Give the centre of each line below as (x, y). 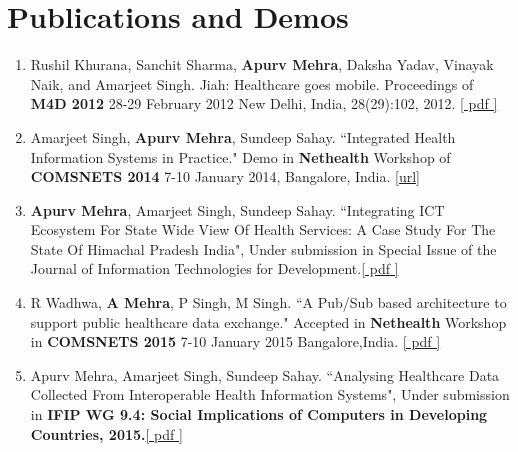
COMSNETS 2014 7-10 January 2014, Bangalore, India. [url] (225, 176)
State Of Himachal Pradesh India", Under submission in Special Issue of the (263, 248)
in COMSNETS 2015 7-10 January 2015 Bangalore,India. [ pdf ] (235, 341)
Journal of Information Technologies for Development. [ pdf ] (214, 268)
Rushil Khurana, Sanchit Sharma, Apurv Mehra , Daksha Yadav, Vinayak (262, 64)
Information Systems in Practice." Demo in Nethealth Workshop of (240, 156)
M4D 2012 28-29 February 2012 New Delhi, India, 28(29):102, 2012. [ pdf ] (264, 103)
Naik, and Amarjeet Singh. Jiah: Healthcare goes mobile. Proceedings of (252, 83)
